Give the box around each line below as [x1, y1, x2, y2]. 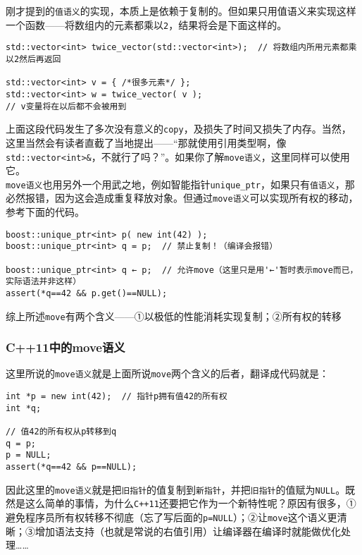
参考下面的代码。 [6, 205, 85, 219]
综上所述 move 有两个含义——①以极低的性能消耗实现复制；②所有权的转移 [6, 308, 342, 323]
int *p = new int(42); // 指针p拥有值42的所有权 [6, 391, 227, 402]
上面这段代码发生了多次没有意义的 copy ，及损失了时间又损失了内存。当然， [6, 121, 351, 136]
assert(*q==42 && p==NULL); [6, 462, 137, 472]
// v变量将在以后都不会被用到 [6, 101, 127, 111]
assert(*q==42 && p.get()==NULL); [6, 288, 168, 298]
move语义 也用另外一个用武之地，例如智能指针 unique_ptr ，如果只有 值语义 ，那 [6, 176, 355, 191]
